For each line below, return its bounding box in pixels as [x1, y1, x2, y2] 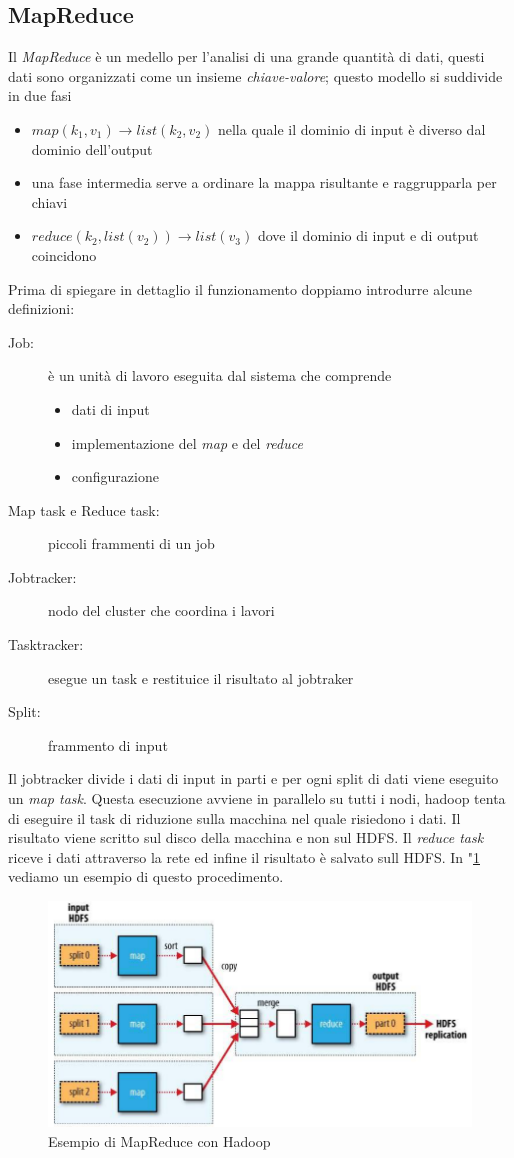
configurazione [71, 466, 159, 487]
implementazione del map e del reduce [71, 432, 303, 453]
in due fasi [8, 85, 72, 106]
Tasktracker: [8, 634, 84, 655]
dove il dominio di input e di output [257, 225, 479, 246]
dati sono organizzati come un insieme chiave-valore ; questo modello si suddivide [8, 65, 503, 86]
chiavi [31, 191, 68, 212]
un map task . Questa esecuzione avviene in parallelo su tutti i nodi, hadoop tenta [8, 788, 506, 809]
